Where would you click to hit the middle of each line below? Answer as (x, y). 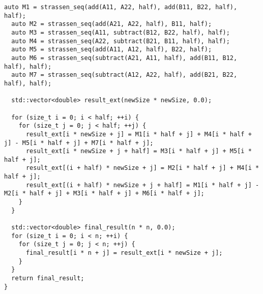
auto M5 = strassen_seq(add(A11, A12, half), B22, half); (112, 50)
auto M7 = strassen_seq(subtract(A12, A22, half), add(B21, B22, (124, 75)
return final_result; (48, 278)
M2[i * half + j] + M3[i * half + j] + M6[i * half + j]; (104, 194)
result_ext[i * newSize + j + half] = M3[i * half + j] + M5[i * (139, 151)
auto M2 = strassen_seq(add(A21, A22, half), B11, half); (112, 24)
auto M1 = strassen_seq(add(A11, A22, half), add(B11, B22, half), (121, 7)
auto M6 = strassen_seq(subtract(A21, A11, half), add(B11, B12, (124, 58)
